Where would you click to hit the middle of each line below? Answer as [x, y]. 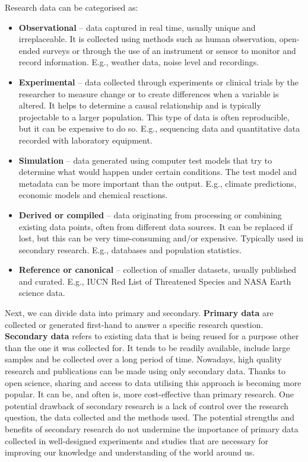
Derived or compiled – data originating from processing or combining [150, 214]
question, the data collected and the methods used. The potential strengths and [150, 417]
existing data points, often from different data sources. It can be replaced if [155, 226]
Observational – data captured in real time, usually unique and [137, 27]
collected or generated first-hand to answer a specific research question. [134, 324]
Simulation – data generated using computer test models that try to [145, 160]
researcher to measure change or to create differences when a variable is [149, 93]
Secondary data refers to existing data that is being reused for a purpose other [152, 336]
